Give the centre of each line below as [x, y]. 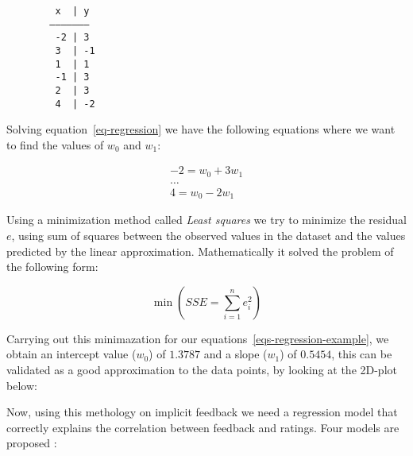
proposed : [32, 443]
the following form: [52, 267]
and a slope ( [235, 354]
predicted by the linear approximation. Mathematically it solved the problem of [200, 251]
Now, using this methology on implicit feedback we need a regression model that [202, 412]
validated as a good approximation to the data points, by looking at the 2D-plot [202, 369]
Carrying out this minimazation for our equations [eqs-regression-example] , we [198, 338]
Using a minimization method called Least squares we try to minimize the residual [206, 220]
